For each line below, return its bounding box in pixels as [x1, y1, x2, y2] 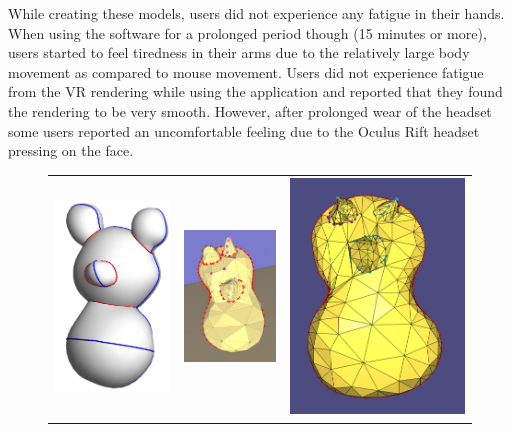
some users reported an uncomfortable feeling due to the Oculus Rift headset [8, 120, 480, 141]
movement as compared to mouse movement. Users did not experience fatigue [8, 61, 484, 82]
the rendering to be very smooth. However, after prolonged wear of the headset [8, 100, 492, 121]
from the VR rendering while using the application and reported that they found [8, 81, 503, 102]
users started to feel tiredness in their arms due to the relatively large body [8, 42, 470, 63]
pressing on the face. [8, 140, 134, 161]
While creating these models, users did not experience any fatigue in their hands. [8, 3, 505, 23]
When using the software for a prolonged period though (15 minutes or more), [8, 22, 487, 43]
